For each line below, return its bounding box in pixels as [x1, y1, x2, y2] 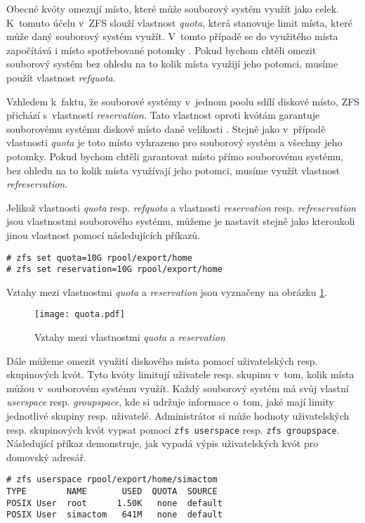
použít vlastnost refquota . [6, 70, 116, 84]
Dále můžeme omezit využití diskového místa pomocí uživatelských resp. [6, 353, 318, 368]
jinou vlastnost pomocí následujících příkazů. [6, 227, 201, 242]
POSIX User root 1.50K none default [6, 498, 223, 508]
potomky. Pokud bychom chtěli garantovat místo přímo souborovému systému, [6, 148, 344, 163]
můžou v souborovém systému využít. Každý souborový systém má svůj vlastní [6, 380, 349, 395]
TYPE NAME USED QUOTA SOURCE [6, 486, 218, 497]
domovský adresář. [6, 449, 86, 464]
